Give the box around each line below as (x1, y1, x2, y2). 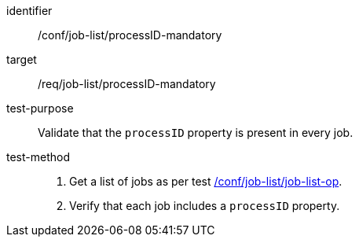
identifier (6, 4, 53, 17)
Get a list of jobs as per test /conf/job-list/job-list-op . (69, 175, 343, 188)
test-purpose (6, 101, 74, 115)
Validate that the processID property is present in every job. (38, 126, 354, 139)
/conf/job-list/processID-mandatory (38, 28, 222, 42)
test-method (6, 150, 70, 164)
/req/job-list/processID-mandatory (38, 77, 216, 90)
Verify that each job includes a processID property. (69, 199, 340, 212)
